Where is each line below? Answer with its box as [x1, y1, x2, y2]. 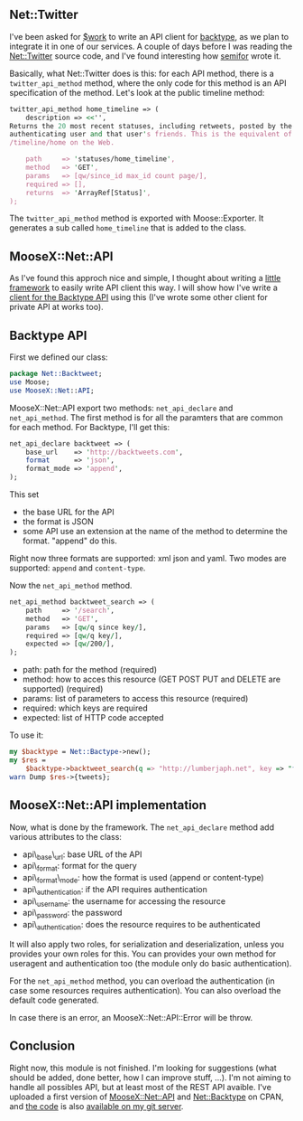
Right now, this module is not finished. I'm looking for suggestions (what [9, 1062, 277, 1073]
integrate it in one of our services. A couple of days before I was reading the [9, 41, 293, 52]
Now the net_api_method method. [9, 580, 133, 591]
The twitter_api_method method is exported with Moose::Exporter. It [9, 212, 264, 224]
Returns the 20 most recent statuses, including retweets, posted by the [9, 121, 293, 130]
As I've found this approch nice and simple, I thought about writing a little [9, 273, 281, 284]
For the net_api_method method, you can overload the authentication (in [9, 975, 275, 986]
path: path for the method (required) [22, 664, 158, 675]
